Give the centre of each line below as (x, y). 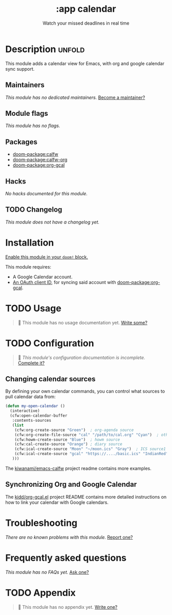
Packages (21, 142)
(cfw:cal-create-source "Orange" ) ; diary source (69, 444)
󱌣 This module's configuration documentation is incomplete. (81, 357)
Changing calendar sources (50, 379)
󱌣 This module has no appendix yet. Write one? (68, 607)
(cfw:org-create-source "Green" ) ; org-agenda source (74, 430)
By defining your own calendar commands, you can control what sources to (85, 391)
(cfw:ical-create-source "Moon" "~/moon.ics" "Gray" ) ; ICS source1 (90, 449)
